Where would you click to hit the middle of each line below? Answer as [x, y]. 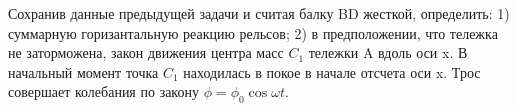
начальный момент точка [83, 71]
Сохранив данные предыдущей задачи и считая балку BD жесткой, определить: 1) [259, 13]
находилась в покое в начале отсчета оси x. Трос [332, 71]
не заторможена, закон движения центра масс [146, 52]
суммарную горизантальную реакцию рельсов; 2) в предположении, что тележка [253, 32]
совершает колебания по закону [103, 91]
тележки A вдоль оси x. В [388, 52]
